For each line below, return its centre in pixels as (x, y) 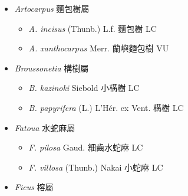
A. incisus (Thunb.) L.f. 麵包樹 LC (93, 28)
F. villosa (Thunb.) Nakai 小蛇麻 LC (96, 167)
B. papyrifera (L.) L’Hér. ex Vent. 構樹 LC (106, 107)
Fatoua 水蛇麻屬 (45, 127)
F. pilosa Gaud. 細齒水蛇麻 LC (86, 147)
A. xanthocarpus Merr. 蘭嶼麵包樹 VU (99, 48)
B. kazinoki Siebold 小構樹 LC (84, 88)
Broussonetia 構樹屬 (52, 68)
